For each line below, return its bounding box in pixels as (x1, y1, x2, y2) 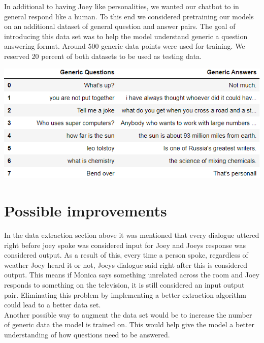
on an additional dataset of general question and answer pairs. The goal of (4, 21, 236, 32)
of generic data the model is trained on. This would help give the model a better (4, 319, 254, 330)
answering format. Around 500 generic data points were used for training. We (4, 41, 245, 51)
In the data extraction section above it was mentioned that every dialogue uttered (4, 229, 259, 240)
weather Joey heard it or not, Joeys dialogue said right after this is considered (4, 259, 247, 270)
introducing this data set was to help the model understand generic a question (4, 30, 248, 41)
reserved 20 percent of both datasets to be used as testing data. (4, 50, 202, 61)
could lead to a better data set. (4, 299, 101, 310)
